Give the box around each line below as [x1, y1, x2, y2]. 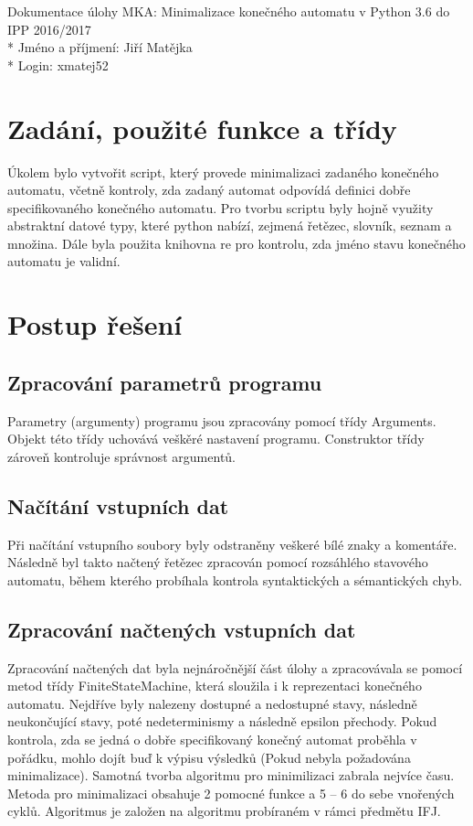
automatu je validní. [7, 252, 121, 271]
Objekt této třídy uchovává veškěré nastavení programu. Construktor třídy [7, 429, 425, 448]
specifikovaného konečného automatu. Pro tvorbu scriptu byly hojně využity [7, 198, 434, 217]
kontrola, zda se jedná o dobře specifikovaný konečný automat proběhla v [7, 729, 417, 748]
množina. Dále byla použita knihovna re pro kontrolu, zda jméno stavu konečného [7, 233, 466, 252]
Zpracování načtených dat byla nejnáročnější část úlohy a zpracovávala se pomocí [7, 658, 463, 677]
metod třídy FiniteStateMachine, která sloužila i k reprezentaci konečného [7, 676, 422, 695]
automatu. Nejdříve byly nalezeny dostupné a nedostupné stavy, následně [7, 693, 417, 713]
